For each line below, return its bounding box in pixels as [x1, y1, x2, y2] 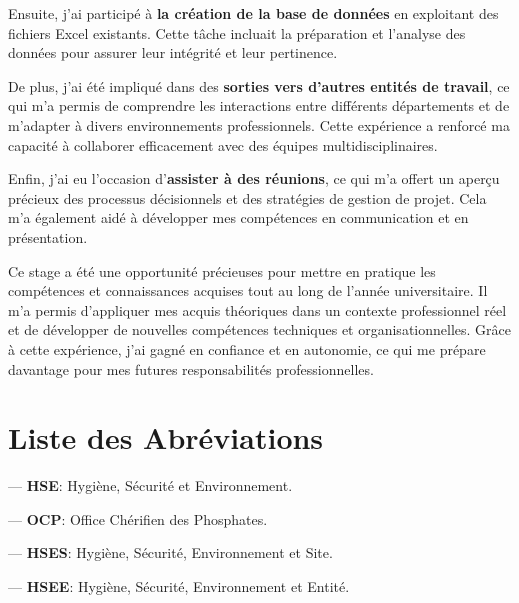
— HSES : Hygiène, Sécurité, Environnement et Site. [8, 542, 333, 563]
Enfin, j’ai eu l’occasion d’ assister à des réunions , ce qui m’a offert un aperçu [8, 168, 500, 189]
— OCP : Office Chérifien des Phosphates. [8, 508, 268, 529]
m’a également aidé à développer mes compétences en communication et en [8, 207, 469, 228]
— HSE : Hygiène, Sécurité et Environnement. [8, 475, 293, 496]
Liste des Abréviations [8, 417, 324, 458]
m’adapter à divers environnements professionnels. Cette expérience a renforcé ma [8, 114, 510, 135]
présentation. [8, 226, 88, 247]
